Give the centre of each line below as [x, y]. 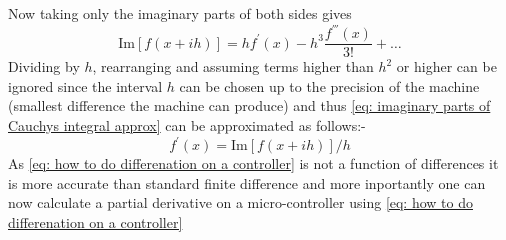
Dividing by [44, 66]
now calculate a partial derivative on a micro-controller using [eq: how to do [240, 202]
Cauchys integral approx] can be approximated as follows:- [187, 124]
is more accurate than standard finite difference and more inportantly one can [247, 182]
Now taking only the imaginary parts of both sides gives [180, 13]
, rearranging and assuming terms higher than [233, 66]
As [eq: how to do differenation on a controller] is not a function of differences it [253, 163]
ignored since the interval [85, 85]
